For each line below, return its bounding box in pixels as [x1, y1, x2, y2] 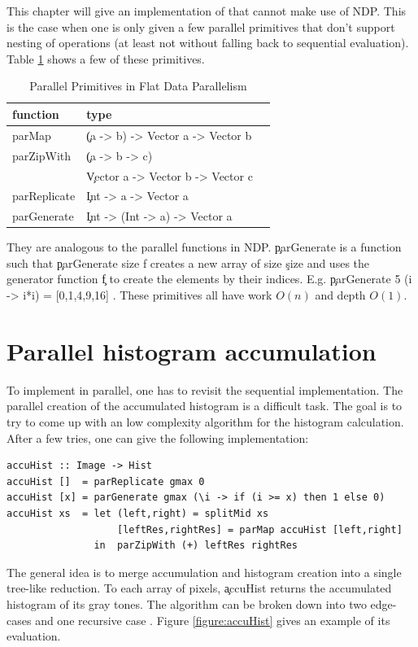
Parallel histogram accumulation [7, 334, 377, 367]
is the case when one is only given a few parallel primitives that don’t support [7, 18, 395, 35]
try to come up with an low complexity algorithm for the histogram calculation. [7, 413, 404, 430]
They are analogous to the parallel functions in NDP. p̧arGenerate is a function [7, 238, 402, 256]
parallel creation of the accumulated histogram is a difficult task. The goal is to [7, 397, 403, 414]
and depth [315, 286, 366, 304]
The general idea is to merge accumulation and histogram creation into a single [7, 563, 402, 580]
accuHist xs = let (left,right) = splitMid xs [7, 507, 269, 519]
